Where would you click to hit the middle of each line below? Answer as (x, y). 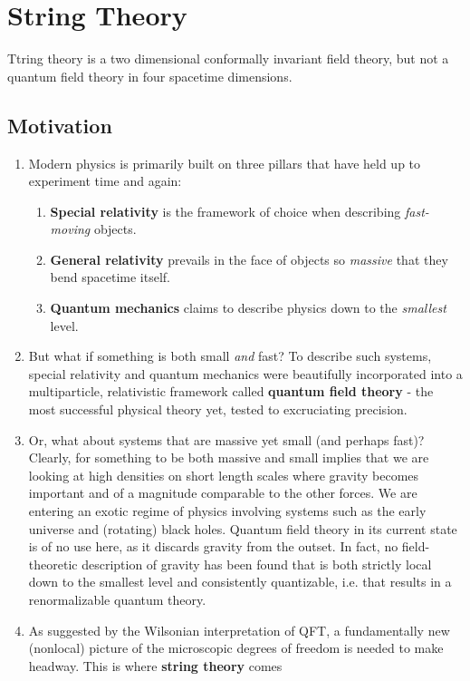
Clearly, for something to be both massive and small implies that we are (229, 457)
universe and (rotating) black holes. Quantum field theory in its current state (243, 528)
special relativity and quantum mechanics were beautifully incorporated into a (245, 373)
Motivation (60, 125)
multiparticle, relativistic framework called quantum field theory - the (231, 391)
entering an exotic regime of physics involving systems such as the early (227, 511)
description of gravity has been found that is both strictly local (257, 564)
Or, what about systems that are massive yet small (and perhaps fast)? (226, 439)
